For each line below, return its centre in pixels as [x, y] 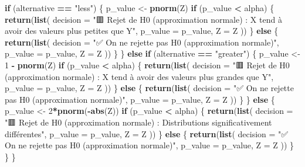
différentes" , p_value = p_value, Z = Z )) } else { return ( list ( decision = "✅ [147, 133]
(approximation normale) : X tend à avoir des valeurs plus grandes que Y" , [139, 76]
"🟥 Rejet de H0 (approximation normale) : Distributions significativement [138, 122]
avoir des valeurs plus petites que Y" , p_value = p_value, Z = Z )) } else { [142, 31]
